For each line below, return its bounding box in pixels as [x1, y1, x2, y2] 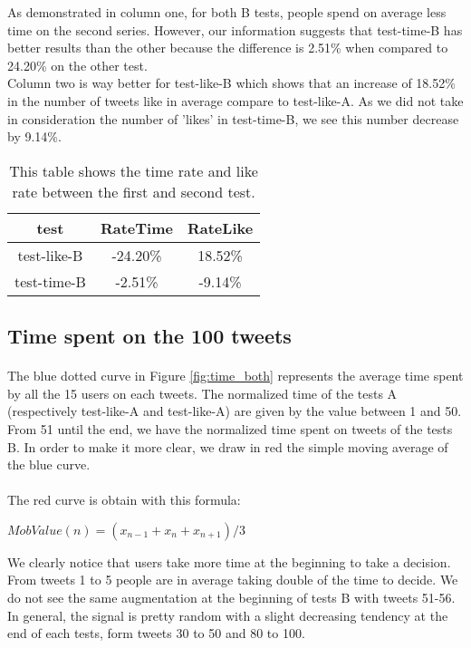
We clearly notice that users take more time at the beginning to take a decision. [7, 552, 451, 571]
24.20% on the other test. [7, 55, 148, 74]
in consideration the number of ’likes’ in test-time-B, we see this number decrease [7, 109, 459, 128]
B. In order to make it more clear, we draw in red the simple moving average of [7, 437, 448, 456]
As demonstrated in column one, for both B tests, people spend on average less [7, 3, 447, 21]
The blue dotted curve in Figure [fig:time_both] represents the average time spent [7, 366, 464, 385]
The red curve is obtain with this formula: [7, 490, 241, 509]
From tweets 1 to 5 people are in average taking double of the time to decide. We [7, 570, 458, 589]
